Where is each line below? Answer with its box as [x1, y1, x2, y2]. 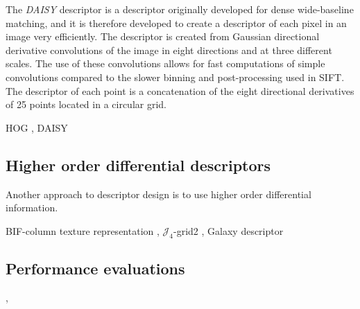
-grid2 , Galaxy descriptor [173, 223, 284, 238]
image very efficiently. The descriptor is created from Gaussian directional [6, 29, 320, 44]
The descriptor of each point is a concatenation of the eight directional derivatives [6, 83, 354, 98]
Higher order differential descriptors [6, 154, 271, 175]
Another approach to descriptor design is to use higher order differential [6, 186, 311, 201]
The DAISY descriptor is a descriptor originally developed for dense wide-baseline [6, 2, 354, 16]
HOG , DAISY [6, 120, 68, 134]
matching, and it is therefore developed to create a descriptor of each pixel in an [6, 15, 347, 30]
